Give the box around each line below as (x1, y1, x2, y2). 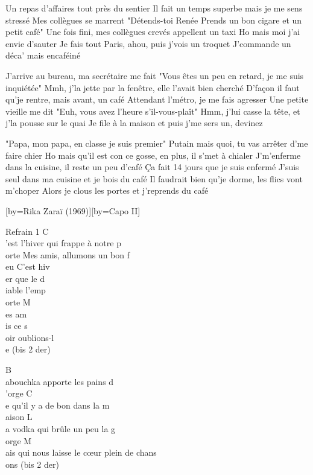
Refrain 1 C (5, 225, 49, 237)
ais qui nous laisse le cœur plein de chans (5, 446, 157, 459)
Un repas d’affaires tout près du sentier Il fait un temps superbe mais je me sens (5, 2, 303, 14)
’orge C (5, 387, 33, 400)
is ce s (5, 319, 28, 332)
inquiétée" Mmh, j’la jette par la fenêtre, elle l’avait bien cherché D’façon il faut (5, 81, 300, 94)
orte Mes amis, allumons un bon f (5, 248, 130, 261)
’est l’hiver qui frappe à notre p (5, 237, 121, 249)
